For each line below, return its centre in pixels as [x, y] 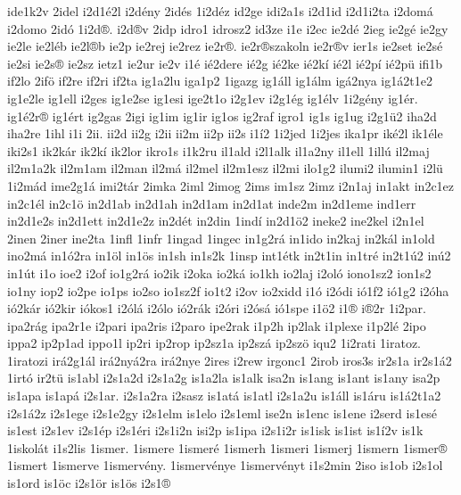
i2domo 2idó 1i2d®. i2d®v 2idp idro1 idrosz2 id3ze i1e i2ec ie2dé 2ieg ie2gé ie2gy [228, 28]
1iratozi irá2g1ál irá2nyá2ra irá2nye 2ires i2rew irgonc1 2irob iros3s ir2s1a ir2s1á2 [230, 360]
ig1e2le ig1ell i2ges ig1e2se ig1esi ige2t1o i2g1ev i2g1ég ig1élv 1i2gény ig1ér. [213, 98]
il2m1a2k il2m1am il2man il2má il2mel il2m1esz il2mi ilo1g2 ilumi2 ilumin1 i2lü [225, 168]
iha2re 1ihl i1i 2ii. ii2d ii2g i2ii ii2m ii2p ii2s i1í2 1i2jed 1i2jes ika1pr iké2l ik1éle [225, 133]
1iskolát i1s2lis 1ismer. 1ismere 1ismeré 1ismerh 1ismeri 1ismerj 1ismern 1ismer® [227, 447]
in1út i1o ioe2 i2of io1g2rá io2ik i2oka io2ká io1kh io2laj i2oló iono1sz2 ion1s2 [219, 272]
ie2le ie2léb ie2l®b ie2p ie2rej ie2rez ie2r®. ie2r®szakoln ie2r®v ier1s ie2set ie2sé [225, 46]
